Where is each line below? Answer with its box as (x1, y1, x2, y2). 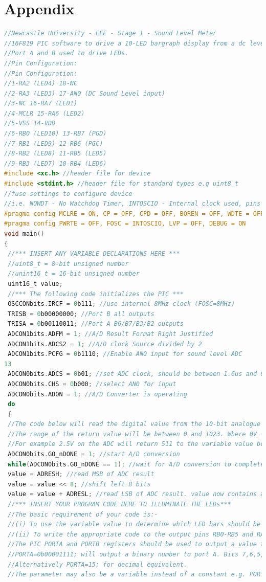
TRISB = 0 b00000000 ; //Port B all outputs (8, 310, 154, 318)
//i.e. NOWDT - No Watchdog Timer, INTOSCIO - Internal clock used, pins (4, 200, 261, 208)
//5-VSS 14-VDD (4, 120, 56, 127)
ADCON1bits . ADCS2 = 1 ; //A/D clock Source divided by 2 (8, 340, 202, 348)
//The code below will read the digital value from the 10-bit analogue (8, 420, 261, 428)
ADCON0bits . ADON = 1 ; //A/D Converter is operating (8, 390, 188, 398)
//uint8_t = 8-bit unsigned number (8, 260, 129, 267)
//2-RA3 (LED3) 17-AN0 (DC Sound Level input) (4, 89, 165, 97)
